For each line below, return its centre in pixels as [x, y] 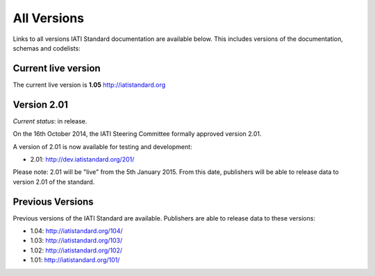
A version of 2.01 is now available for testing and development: [102, 146]
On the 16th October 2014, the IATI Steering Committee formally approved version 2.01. [137, 134]
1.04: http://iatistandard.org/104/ [76, 231]
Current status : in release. [50, 121]
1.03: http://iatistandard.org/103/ [76, 241]
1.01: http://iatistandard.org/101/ [75, 260]
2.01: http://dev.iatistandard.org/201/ [82, 159]
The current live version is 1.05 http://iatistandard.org [89, 85]
